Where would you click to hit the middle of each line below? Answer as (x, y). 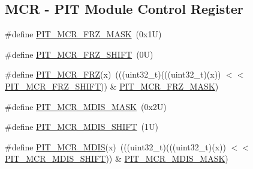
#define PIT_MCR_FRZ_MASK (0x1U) (83, 34)
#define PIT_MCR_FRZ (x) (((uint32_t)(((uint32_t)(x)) (113, 74)
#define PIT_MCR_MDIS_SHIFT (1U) (82, 127)
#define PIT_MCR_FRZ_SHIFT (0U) (79, 54)
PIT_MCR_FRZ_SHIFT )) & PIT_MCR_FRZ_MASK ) (112, 86)
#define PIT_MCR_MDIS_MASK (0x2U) (86, 106)
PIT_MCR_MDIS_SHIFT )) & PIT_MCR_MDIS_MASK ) (117, 158)
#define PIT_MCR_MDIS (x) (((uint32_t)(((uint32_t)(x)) (115, 146)
